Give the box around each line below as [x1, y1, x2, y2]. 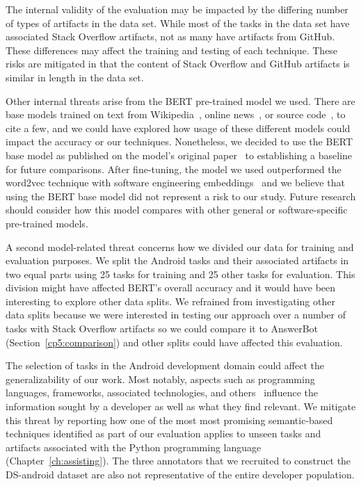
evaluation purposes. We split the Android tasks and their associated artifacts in [6, 253, 349, 268]
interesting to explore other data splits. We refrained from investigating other [6, 293, 335, 308]
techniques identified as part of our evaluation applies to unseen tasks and [6, 426, 321, 441]
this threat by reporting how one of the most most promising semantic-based [6, 412, 333, 427]
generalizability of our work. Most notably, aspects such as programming [6, 371, 315, 386]
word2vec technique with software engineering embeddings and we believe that [6, 175, 345, 190]
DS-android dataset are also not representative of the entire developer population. [6, 467, 355, 481]
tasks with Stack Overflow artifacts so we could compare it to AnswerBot [6, 321, 319, 336]
